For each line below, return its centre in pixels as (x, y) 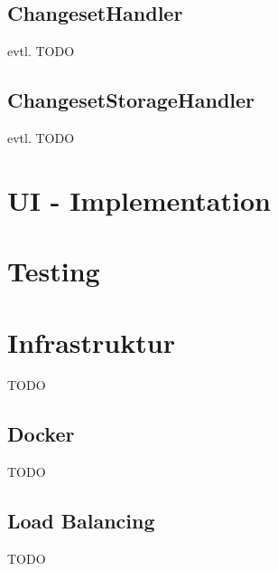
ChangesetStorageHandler (131, 100)
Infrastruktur (91, 342)
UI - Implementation (139, 200)
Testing (54, 271)
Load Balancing (81, 521)
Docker (41, 434)
